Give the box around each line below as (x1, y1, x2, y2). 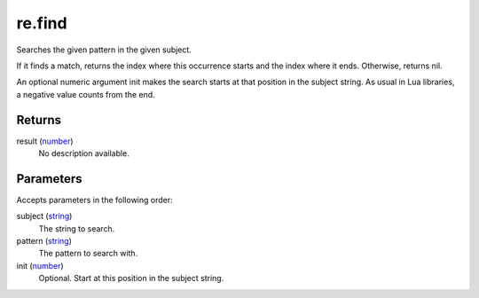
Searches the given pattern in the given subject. (16, 44, 192, 55)
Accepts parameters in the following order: (16, 194, 173, 205)
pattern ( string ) (16, 236, 73, 247)
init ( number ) (16, 260, 64, 271)
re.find (16, 13, 67, 33)
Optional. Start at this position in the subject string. (38, 273, 224, 284)
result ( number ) (16, 136, 75, 146)
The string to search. (38, 223, 115, 234)
